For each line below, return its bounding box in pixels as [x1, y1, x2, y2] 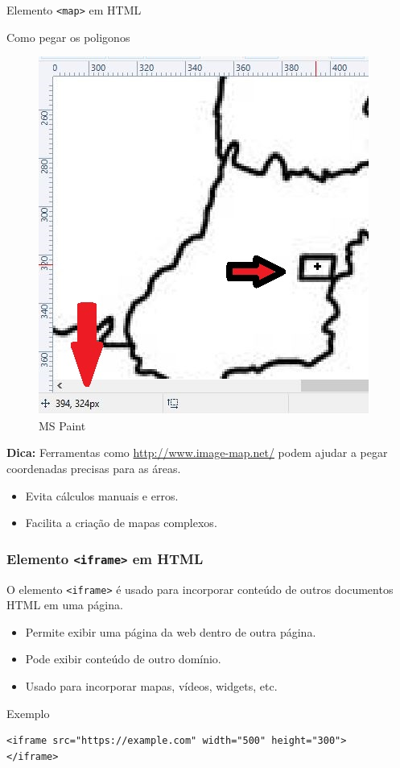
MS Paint [39, 417, 86, 434]
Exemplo [6, 704, 50, 721]
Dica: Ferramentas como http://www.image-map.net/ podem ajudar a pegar [6, 444, 388, 461]
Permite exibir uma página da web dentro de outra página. [25, 623, 316, 640]
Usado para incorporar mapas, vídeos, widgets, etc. [25, 678, 278, 695]
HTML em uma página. [6, 596, 123, 613]
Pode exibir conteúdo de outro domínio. [25, 650, 221, 667]
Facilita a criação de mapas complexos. [25, 514, 217, 531]
